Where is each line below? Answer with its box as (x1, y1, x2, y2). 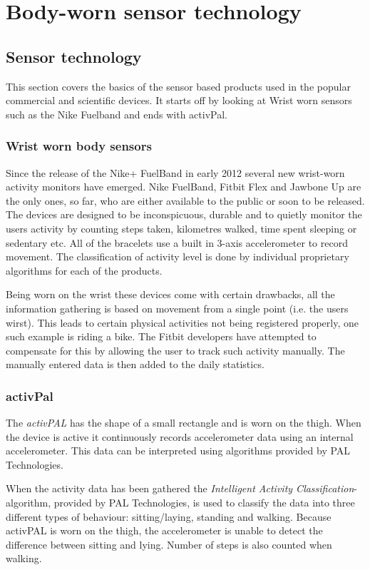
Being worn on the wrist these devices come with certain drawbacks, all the (6, 287, 335, 302)
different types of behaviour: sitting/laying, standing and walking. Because (6, 509, 332, 524)
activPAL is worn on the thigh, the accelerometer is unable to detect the (6, 523, 323, 538)
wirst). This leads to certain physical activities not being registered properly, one (6, 315, 359, 330)
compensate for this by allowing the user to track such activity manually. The (6, 342, 345, 357)
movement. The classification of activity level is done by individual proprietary (6, 249, 349, 264)
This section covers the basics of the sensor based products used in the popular (6, 78, 351, 93)
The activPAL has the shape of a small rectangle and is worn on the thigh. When (6, 415, 361, 430)
